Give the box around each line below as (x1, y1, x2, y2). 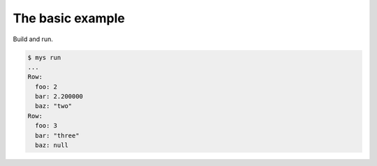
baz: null (35, 142, 69, 149)
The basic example (13, 10, 126, 26)
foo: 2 (35, 82, 58, 91)
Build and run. (13, 35, 54, 43)
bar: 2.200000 (35, 93, 84, 100)
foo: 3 (35, 122, 58, 130)
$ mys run (27, 53, 61, 61)
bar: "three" (35, 131, 80, 139)
